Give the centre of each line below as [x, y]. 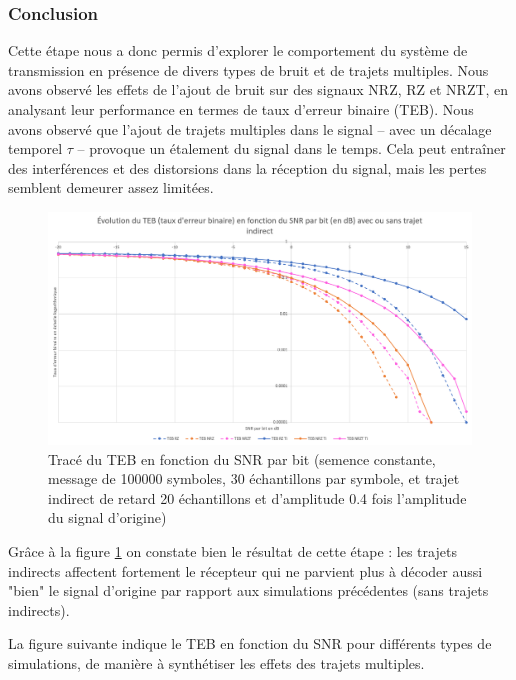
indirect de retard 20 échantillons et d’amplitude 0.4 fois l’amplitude [257, 497]
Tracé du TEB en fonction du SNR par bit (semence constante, [242, 458]
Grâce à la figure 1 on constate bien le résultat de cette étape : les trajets [232, 551]
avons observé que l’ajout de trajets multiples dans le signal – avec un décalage [250, 128]
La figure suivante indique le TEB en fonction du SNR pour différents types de [250, 643]
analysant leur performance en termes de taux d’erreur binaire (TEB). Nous [241, 109]
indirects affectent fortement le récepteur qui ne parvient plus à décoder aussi [245, 570]
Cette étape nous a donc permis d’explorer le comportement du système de [238, 50]
